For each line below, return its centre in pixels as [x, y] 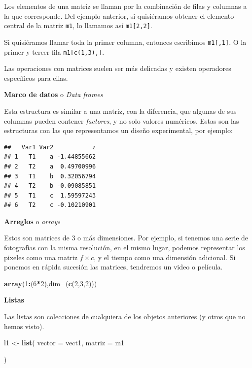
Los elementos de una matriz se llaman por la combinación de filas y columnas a [126, 6]
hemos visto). [24, 326]
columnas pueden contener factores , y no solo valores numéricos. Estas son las [122, 120]
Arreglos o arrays [32, 221]
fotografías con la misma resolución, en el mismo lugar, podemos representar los [125, 248]
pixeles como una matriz [41, 257]
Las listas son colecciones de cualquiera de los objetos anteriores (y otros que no [125, 317]
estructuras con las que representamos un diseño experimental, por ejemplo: [118, 130]
